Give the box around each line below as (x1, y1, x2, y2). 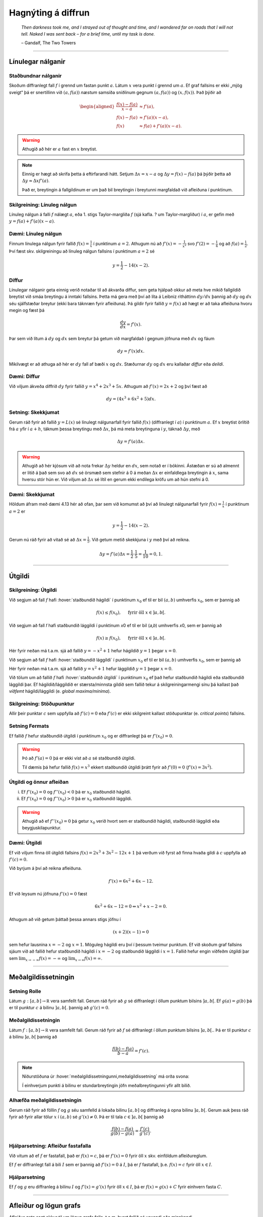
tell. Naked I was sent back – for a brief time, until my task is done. (21, 31, 155, 37)
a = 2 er (9, 508, 25, 514)
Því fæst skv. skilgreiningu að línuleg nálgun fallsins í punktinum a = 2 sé (9, 248, 155, 254)
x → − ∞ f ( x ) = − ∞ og (25, 955, 68, 962)
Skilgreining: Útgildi (9, 587, 57, 593)
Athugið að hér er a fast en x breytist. (22, 146, 97, 152)
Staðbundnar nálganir (9, 73, 62, 79)
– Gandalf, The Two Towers (21, 40, 76, 46)
